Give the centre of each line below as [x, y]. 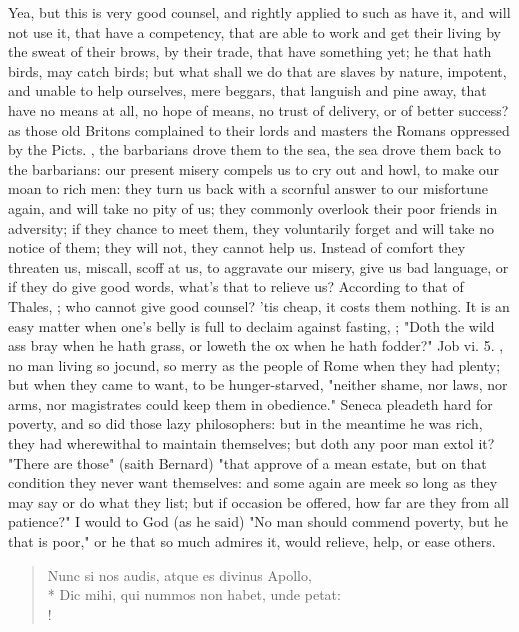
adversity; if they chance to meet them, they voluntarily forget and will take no [251, 227]
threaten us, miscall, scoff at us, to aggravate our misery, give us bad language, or [258, 266]
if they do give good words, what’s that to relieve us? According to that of [236, 286]
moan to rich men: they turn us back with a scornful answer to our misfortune [248, 188]
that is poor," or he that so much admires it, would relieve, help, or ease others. [252, 541]
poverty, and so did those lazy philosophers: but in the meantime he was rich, [245, 423]
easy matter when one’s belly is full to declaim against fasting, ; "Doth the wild [251, 325]
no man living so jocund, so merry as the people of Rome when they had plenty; [254, 364]
